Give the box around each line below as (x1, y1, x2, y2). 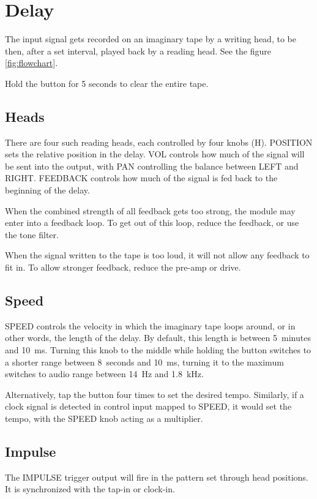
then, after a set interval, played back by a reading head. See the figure (5, 44, 272, 57)
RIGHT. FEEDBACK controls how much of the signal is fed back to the (5, 171, 278, 184)
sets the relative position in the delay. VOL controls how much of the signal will (5, 148, 305, 160)
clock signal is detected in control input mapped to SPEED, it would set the (5, 400, 292, 413)
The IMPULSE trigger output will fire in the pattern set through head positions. (5, 470, 308, 483)
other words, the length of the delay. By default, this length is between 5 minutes (5, 331, 311, 344)
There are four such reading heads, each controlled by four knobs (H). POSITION (5, 135, 313, 148)
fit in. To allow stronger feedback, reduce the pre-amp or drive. (5, 261, 241, 274)
